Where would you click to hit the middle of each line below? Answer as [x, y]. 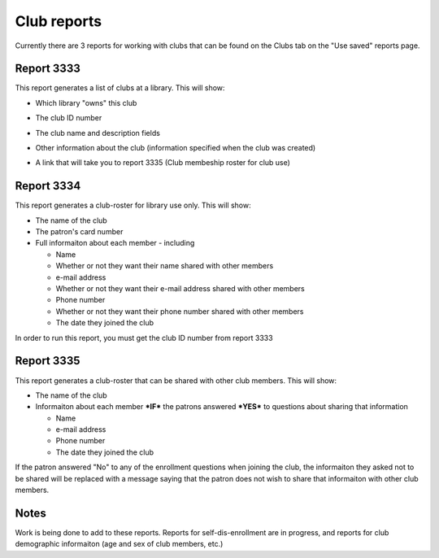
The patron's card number [79, 232]
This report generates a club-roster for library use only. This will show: [133, 205]
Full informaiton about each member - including [115, 243]
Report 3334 [48, 186]
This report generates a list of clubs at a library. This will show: [120, 88]
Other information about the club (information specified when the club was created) [176, 148]
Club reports [58, 21]
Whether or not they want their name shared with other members [165, 266]
